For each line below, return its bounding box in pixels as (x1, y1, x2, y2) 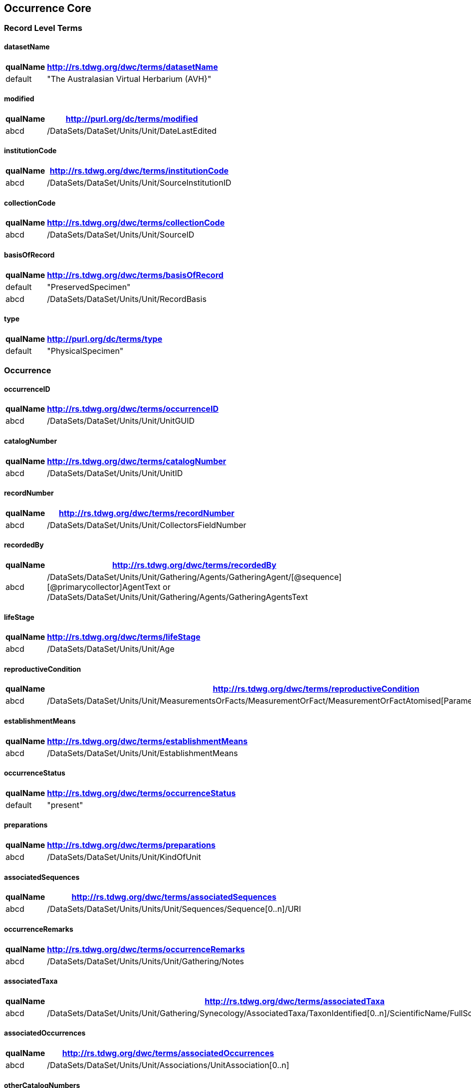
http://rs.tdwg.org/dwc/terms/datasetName (47, 61, 218, 72)
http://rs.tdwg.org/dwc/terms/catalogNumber (47, 456, 227, 466)
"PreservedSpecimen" (47, 281, 131, 292)
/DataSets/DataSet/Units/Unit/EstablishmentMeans (47, 748, 238, 758)
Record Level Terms (4, 23, 82, 33)
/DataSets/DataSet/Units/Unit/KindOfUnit (47, 852, 201, 862)
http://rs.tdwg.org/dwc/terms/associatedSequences (71, 892, 277, 902)
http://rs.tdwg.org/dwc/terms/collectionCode (47, 218, 225, 228)
